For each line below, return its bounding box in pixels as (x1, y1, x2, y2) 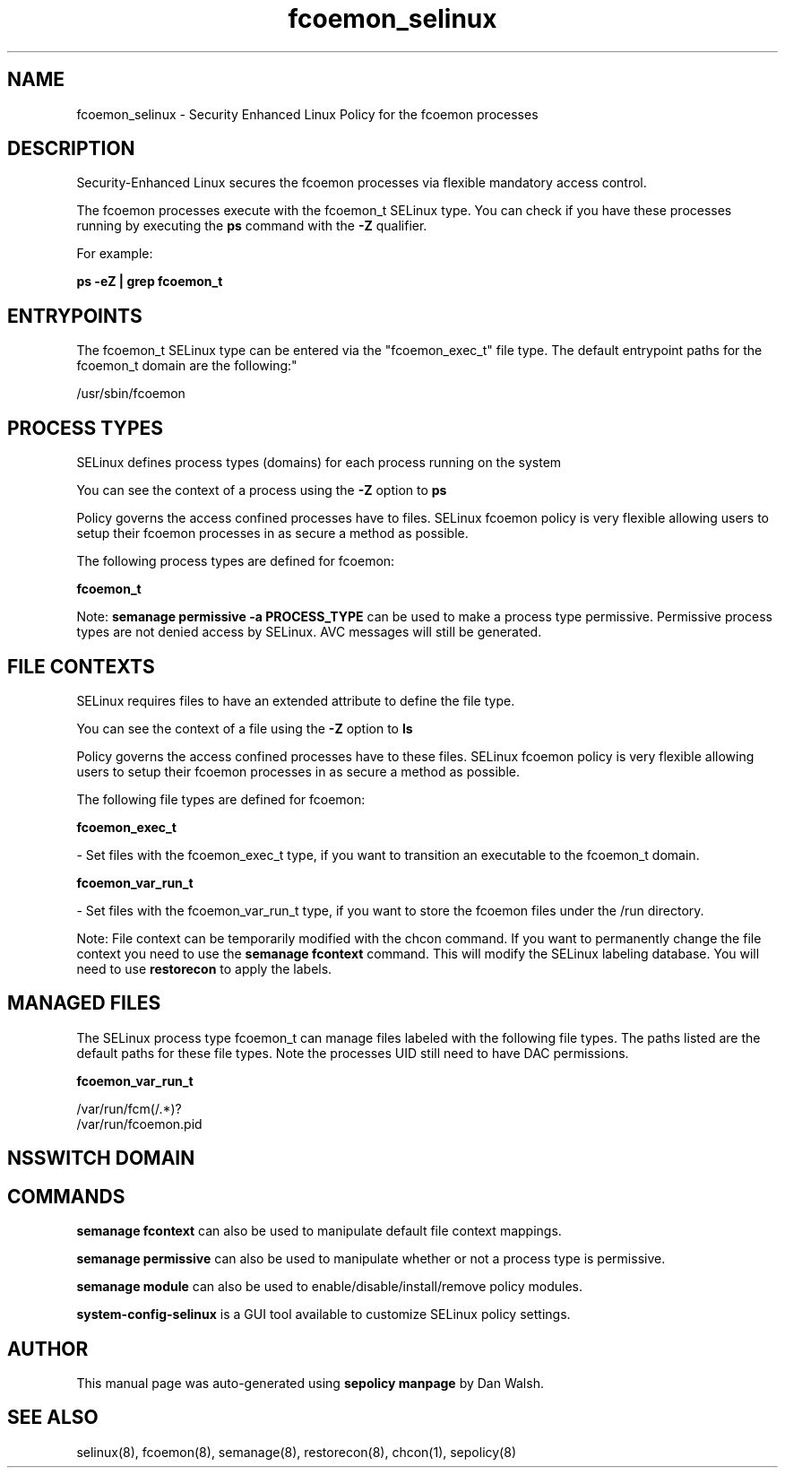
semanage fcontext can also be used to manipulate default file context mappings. (76, 1223, 562, 1239)
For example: (76, 246, 153, 262)
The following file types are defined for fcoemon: (76, 791, 366, 807)
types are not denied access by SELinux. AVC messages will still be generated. (76, 624, 542, 640)
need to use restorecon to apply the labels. (76, 960, 332, 976)
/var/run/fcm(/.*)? (76, 1100, 182, 1116)
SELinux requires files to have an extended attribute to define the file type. (76, 692, 515, 708)
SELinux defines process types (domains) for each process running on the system (76, 455, 562, 471)
